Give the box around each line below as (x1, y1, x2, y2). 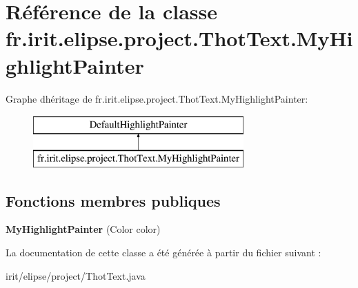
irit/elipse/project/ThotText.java (6, 268, 146, 282)
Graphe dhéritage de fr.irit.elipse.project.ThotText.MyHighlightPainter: (6, 91, 308, 105)
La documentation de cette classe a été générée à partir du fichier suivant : (6, 245, 321, 260)
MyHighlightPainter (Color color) (6, 222, 161, 236)
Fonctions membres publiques (6, 189, 221, 211)
